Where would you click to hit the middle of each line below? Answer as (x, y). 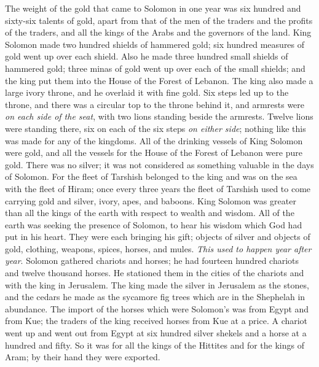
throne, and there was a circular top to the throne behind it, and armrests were (155, 104)
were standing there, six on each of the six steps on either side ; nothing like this (156, 128)
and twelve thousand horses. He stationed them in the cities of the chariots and (155, 273)
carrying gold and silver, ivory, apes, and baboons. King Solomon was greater (151, 200)
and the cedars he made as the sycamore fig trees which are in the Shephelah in (155, 297)
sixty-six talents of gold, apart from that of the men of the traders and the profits (159, 20)
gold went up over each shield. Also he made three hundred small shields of (147, 56)
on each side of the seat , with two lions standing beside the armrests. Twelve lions (159, 116)
